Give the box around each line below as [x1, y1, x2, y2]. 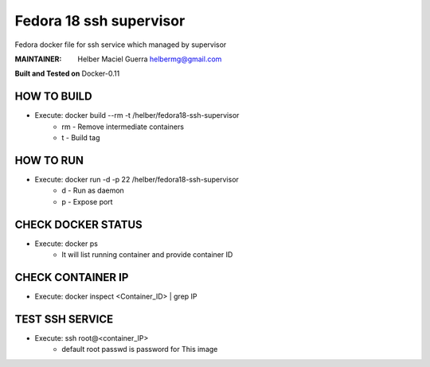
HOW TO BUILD [14, 90, 92, 103]
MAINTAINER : [14, 54, 62, 64]
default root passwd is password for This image [61, 345, 218, 354]
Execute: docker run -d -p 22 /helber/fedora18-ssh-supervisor [34, 174, 239, 184]
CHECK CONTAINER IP [14, 271, 129, 284]
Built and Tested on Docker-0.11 [14, 68, 120, 79]
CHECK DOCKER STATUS [14, 217, 143, 231]
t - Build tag [61, 133, 100, 143]
